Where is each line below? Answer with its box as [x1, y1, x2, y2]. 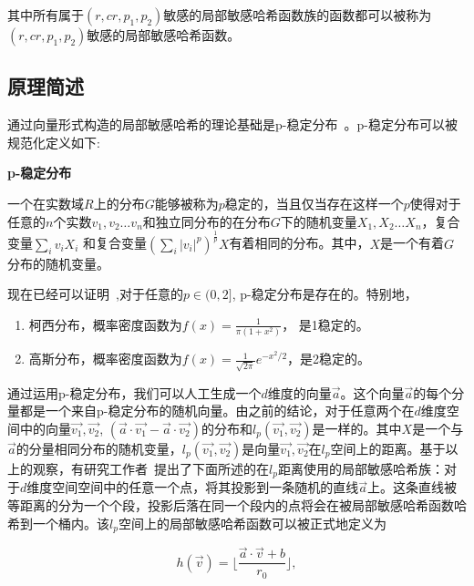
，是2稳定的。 [287, 349, 371, 368]
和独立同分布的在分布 [142, 211, 271, 231]
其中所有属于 [7, 5, 84, 24]
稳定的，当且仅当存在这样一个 [224, 193, 404, 212]
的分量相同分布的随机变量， [15, 438, 182, 457]
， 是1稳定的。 [282, 314, 369, 334]
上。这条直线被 [367, 478, 458, 497]
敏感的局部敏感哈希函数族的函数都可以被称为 [163, 5, 432, 24]
